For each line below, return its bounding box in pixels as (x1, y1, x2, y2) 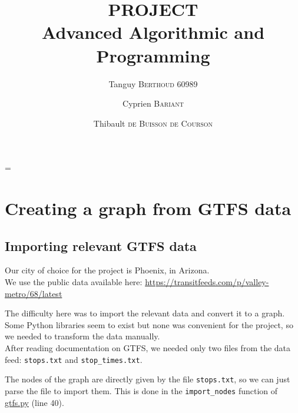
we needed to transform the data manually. (5, 330, 160, 342)
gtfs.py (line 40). (5, 396, 64, 408)
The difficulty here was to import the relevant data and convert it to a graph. (5, 307, 285, 319)
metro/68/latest (5, 287, 62, 299)
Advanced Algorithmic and (41, 20, 265, 44)
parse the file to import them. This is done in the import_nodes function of (5, 384, 278, 397)
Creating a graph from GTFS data (5, 196, 292, 220)
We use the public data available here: (5, 276, 143, 288)
